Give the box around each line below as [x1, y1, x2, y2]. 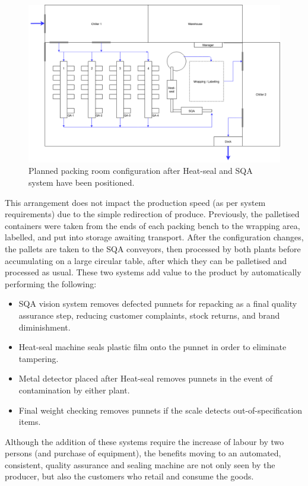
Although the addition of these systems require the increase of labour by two [5, 435, 284, 447]
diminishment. [18, 320, 71, 333]
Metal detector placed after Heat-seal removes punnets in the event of [18, 372, 273, 385]
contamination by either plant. [18, 383, 130, 396]
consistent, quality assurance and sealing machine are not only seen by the [5, 458, 275, 471]
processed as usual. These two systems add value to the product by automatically [5, 266, 301, 278]
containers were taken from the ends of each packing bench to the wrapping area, [5, 219, 300, 231]
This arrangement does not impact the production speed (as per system [5, 196, 266, 208]
